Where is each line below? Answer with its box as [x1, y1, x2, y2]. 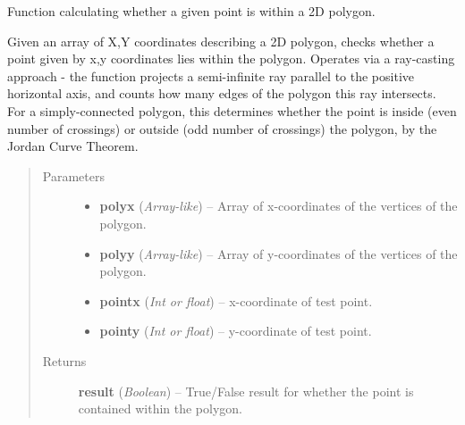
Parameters [42, 166, 105, 185]
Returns [42, 351, 87, 370]
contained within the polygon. [78, 399, 243, 418]
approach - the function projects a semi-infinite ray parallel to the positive [7, 66, 415, 85]
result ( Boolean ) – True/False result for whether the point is [78, 381, 414, 400]
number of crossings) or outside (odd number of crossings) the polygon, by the [7, 119, 437, 137]
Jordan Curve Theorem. [7, 137, 139, 155]
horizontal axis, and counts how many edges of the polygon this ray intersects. [7, 84, 436, 103]
